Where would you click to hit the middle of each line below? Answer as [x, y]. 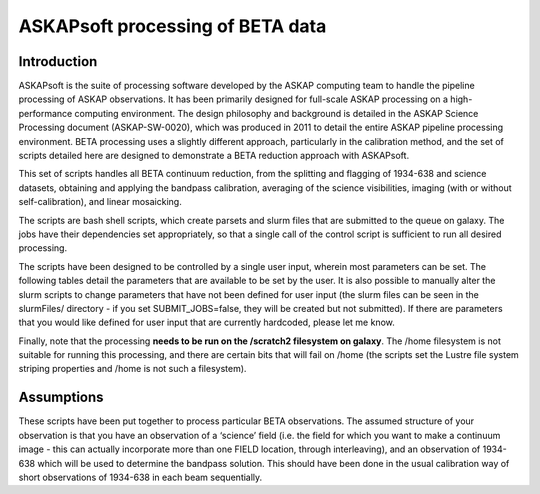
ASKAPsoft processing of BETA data [172, 26]
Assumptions [61, 397]
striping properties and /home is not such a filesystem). [132, 369]
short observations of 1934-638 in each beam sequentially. [140, 477]
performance [45, 113]
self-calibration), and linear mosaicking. [100, 202]
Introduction [58, 61]
